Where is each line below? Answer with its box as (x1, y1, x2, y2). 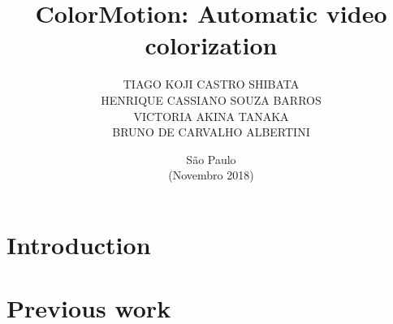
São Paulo (186, 150, 236, 167)
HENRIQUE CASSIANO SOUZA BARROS (101, 91, 322, 108)
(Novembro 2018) (168, 166, 254, 184)
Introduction (6, 227, 151, 261)
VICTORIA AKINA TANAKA (133, 107, 289, 124)
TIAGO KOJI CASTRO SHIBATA (123, 76, 300, 93)
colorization (145, 28, 278, 62)
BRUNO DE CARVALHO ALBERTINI (112, 123, 310, 140)
